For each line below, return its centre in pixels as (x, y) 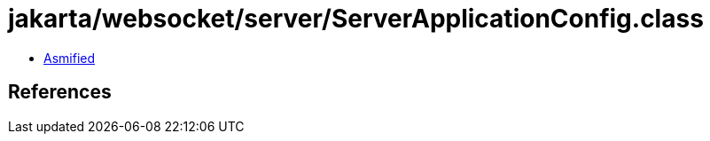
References (60, 92)
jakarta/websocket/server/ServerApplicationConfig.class (356, 19)
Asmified (70, 58)
